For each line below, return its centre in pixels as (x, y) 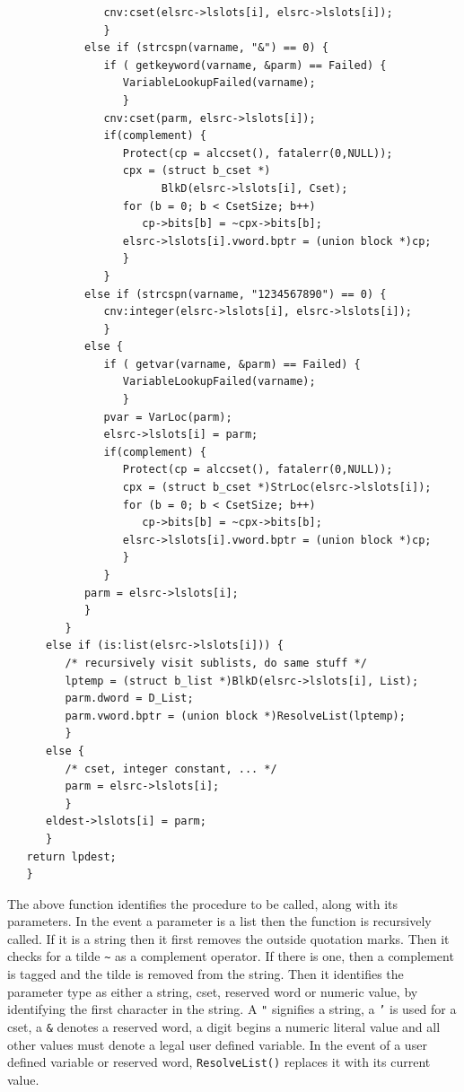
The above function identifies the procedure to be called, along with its (203, 903)
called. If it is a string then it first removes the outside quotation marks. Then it (228, 938)
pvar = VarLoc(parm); (168, 417)
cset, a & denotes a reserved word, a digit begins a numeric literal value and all (224, 1026)
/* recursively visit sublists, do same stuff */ (216, 663)
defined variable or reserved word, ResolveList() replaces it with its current (219, 1062)
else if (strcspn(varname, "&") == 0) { (206, 48)
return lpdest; (71, 856)
